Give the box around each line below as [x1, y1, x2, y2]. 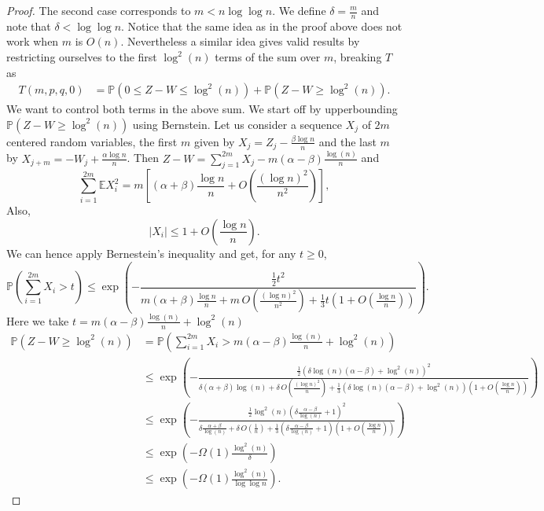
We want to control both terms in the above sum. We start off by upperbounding [6, 101, 398, 117]
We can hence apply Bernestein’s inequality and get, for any [6, 244, 296, 261]
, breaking [333, 49, 382, 65]
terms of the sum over [215, 49, 321, 65]
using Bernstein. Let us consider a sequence [132, 116, 342, 132]
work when [6, 33, 59, 50]
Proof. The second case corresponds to [6, 2, 191, 18]
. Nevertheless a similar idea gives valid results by [120, 33, 360, 50]
